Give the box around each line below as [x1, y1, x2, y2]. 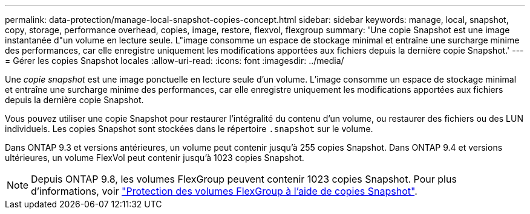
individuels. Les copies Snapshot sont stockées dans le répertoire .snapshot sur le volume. [5, 124, 373, 134]
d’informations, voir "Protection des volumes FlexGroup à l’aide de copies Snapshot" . [31, 185, 417, 197]
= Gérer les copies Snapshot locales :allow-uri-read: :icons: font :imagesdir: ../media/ [5, 55, 344, 66]
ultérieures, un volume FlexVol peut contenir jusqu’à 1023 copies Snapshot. [5, 153, 304, 163]
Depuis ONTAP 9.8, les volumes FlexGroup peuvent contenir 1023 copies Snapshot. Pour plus [31, 173, 457, 185]
